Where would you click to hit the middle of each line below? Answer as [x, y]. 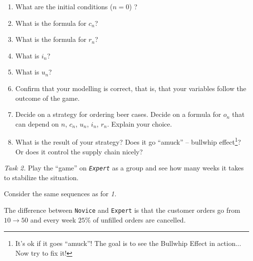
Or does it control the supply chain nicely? [79, 151]
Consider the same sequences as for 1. [60, 194]
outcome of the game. [47, 98]
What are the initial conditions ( [64, 6]
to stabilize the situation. [41, 177]
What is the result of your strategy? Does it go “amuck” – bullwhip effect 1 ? [128, 141]
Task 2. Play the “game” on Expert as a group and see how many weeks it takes [124, 168]
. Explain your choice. [140, 123]
